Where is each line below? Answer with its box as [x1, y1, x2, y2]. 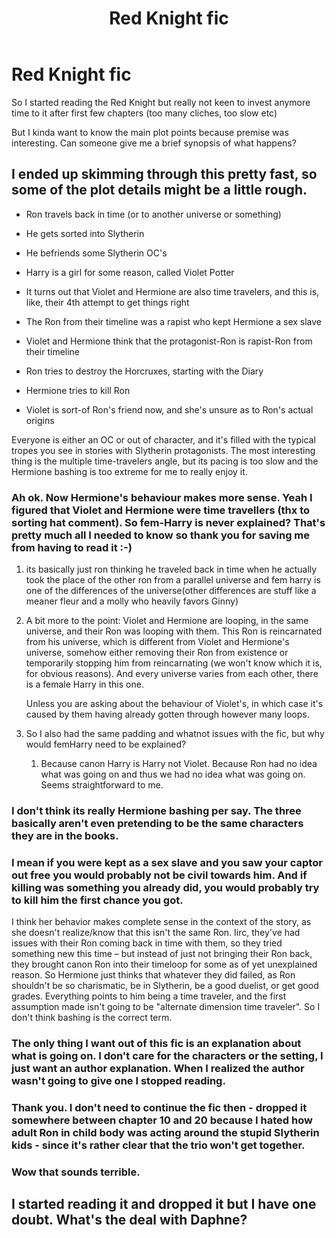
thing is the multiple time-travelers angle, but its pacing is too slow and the [11, 455, 319, 467]
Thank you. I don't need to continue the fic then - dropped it [11, 1101, 308, 1115]
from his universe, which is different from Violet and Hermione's [25, 636, 290, 648]
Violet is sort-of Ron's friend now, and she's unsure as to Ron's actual [25, 403, 314, 416]
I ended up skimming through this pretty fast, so [11, 166, 318, 183]
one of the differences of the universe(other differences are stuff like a [25, 585, 317, 597]
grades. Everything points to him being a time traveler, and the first [11, 990, 287, 1002]
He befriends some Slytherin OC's [25, 247, 168, 259]
